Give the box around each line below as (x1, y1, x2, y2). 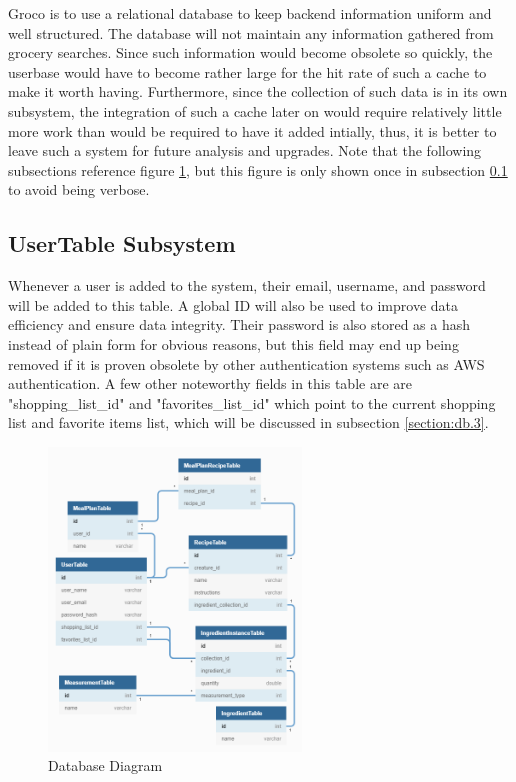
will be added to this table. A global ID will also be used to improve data (8, 294, 459, 315)
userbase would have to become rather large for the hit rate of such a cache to (8, 61, 487, 82)
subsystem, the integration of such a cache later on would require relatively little (8, 100, 502, 121)
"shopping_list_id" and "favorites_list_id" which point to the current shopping (8, 392, 496, 413)
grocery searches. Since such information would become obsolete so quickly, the (8, 42, 493, 63)
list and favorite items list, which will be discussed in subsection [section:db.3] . (8, 412, 489, 433)
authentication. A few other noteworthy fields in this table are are (8, 373, 412, 394)
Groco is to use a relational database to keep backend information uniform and (8, 3, 492, 23)
